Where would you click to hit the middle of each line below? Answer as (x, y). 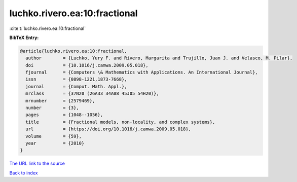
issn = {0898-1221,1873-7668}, (76, 79)
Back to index (24, 173)
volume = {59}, (54, 136)
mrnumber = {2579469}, (60, 101)
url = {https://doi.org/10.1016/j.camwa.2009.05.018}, (108, 129)
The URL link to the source (37, 163)
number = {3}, (52, 108)
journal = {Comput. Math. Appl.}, (76, 86)
